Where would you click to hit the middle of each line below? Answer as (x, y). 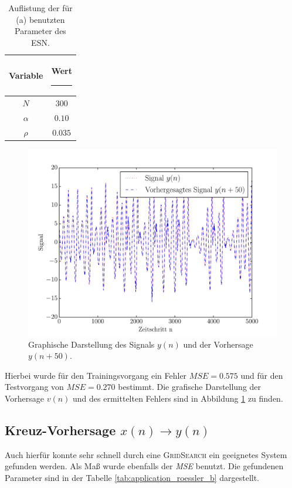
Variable (26, 75)
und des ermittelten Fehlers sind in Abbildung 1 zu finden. (178, 398)
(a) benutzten (40, 19)
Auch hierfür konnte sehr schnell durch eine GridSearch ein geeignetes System (146, 454)
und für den (262, 375)
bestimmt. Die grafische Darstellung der (190, 387)
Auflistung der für (40, 8)
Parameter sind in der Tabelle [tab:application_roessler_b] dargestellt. (132, 477)
